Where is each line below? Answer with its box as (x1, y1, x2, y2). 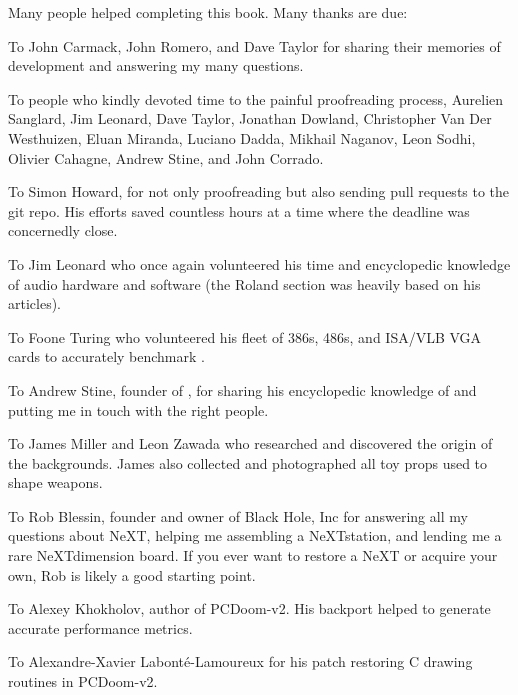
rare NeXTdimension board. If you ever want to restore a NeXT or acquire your (8, 545, 498, 566)
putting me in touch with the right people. (8, 399, 269, 420)
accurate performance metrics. (8, 617, 193, 638)
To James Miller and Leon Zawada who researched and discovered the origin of (8, 433, 493, 454)
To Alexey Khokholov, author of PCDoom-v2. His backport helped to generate (8, 598, 491, 619)
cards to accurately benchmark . (8, 346, 205, 367)
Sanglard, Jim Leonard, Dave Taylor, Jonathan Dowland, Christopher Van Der (8, 108, 492, 129)
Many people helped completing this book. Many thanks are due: (8, 2, 408, 22)
